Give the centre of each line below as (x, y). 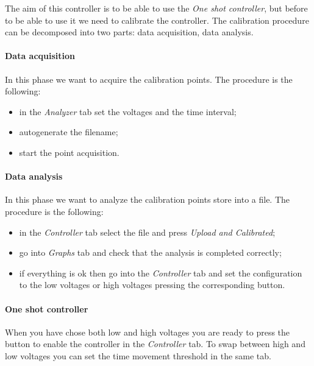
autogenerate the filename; (69, 132)
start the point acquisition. (69, 152)
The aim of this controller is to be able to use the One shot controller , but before (156, 8)
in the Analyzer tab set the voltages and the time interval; (128, 111)
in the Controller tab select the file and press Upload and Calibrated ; (147, 232)
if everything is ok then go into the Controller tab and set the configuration (161, 273)
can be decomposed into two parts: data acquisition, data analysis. (129, 32)
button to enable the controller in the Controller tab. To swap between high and (155, 344)
